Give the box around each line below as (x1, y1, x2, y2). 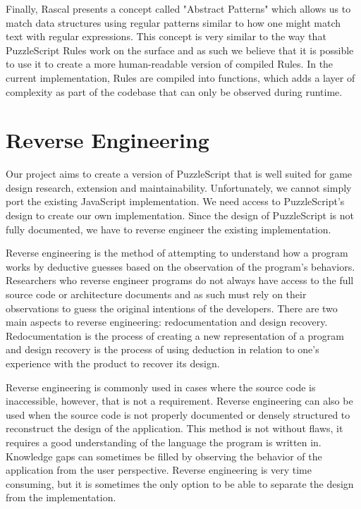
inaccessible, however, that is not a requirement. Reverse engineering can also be (6, 393, 353, 408)
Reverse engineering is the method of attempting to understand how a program (6, 245, 348, 260)
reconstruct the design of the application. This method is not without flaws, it (6, 421, 343, 436)
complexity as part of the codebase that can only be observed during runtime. (6, 84, 343, 99)
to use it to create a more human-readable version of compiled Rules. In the (6, 56, 334, 71)
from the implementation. (6, 490, 116, 505)
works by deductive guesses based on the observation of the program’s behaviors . (6, 259, 355, 274)
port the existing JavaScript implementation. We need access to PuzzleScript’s (6, 194, 345, 209)
